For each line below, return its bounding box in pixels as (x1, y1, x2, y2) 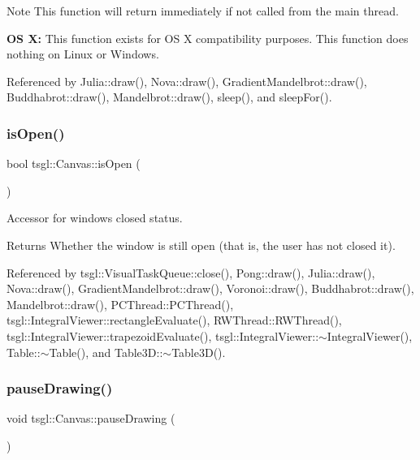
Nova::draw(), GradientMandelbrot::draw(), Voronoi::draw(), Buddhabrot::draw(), (6, 280, 414, 297)
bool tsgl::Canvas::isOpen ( (6, 155, 141, 172)
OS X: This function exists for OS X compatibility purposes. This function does (6, 29, 409, 46)
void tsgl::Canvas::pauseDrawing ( (6, 410, 175, 427)
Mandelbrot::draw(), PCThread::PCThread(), (6, 295, 234, 312)
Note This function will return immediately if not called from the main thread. (6, 2, 399, 19)
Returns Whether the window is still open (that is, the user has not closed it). (6, 236, 396, 253)
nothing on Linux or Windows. (6, 45, 159, 62)
